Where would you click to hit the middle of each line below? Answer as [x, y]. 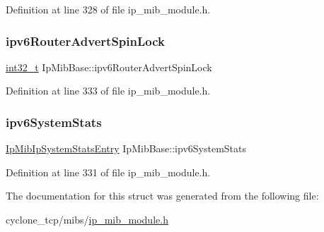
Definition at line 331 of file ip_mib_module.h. [108, 172]
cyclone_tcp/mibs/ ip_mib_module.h [87, 219]
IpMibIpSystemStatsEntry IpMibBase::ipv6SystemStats [126, 148]
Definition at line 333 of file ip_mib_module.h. [108, 91]
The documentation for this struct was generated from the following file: [162, 196]
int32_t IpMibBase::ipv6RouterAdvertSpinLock [109, 67]
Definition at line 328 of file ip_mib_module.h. [108, 9]
